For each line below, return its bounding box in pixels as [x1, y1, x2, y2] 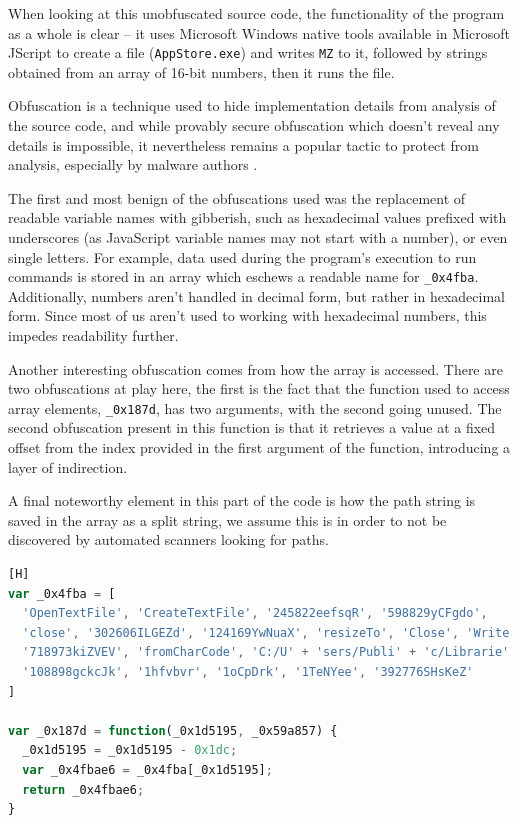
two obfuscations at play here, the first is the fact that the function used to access [8, 378, 510, 399]
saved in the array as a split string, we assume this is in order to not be [8, 509, 447, 530]
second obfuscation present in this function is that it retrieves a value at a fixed [8, 417, 496, 438]
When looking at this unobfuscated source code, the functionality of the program [8, 3, 505, 23]
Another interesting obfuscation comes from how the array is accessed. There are [8, 358, 503, 379]
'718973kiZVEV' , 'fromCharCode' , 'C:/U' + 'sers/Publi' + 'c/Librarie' [22, 645, 510, 660]
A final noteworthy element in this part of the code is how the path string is [8, 490, 476, 511]
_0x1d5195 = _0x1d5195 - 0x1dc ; [22, 743, 238, 758]
